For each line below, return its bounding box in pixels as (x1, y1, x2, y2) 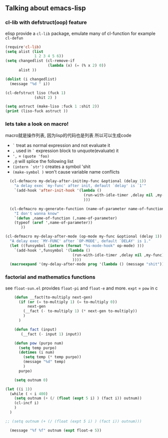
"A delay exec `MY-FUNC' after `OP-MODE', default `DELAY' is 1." (9, 238, 151, 244)
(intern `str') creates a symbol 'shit (12, 163, 91, 169)
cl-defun (5, 35, 23, 40)
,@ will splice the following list (12, 158, 73, 164)
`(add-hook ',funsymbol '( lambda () (14, 247, 91, 253)
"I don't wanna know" (14, 211, 59, 216)
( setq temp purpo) (18, 345, 57, 350)
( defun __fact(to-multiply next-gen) (14, 294, 93, 299)
